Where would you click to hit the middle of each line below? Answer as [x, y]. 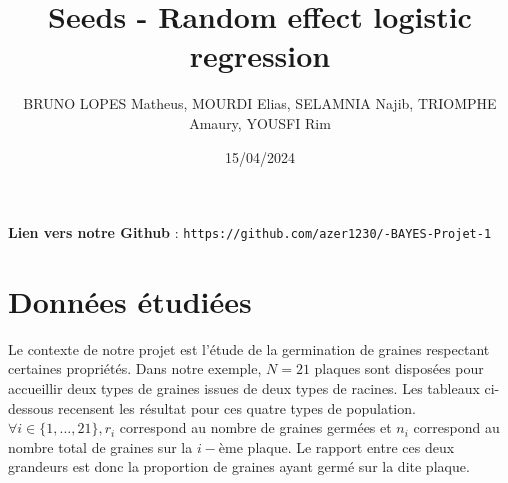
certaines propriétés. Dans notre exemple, [135, 368]
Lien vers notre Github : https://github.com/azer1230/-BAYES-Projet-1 [250, 232]
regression [260, 55]
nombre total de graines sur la [100, 446]
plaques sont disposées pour [399, 368]
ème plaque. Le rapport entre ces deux [336, 446]
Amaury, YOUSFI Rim [260, 122]
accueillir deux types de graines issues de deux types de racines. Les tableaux [244, 388]
